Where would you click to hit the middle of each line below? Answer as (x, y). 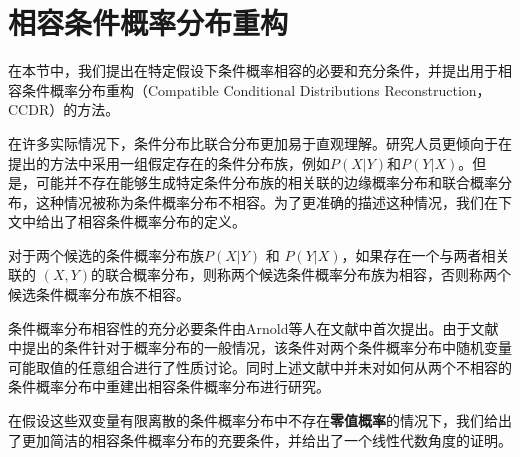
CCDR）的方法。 (64, 109)
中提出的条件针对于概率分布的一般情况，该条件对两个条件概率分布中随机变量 (260, 347)
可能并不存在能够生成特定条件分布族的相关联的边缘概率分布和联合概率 (266, 182)
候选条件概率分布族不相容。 (99, 294)
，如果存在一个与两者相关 (425, 254)
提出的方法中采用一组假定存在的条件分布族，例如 (169, 162)
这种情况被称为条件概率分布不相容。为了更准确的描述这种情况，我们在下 (273, 201)
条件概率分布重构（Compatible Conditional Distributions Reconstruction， (256, 89)
